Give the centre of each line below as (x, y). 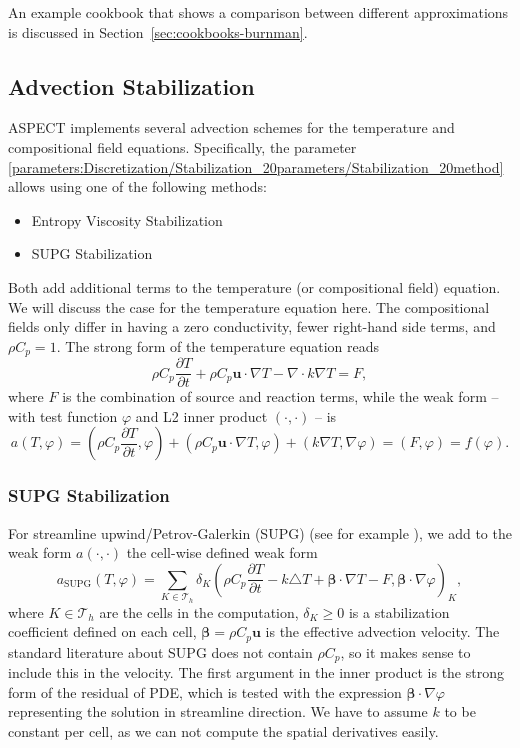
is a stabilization (399, 611)
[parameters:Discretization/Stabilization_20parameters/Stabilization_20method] (256, 166)
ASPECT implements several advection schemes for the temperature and (231, 127)
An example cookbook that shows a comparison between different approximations (258, 12)
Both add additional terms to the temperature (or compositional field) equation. (254, 286)
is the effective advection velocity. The (382, 631)
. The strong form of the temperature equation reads (217, 345)
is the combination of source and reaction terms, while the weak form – (280, 396)
